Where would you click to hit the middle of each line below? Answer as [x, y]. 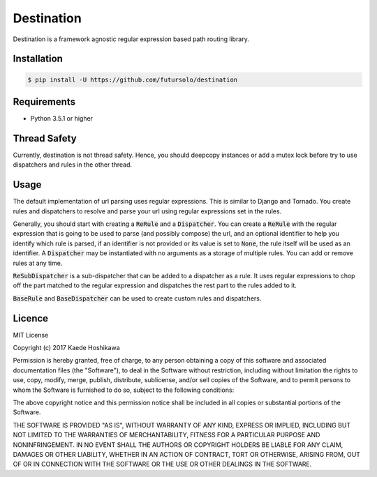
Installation [38, 59]
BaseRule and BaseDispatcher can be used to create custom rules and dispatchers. [137, 298]
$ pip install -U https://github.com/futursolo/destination [133, 79]
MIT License [31, 335]
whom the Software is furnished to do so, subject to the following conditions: [124, 390]
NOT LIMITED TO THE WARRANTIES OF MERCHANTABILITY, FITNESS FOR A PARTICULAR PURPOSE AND [167, 435]
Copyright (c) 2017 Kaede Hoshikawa [66, 348]
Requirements [44, 101]
